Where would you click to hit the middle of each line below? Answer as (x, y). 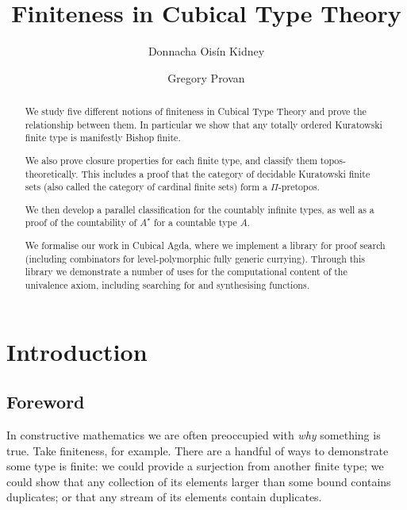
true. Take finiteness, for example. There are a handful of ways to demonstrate (198, 450)
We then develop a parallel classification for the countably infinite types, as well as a (200, 209)
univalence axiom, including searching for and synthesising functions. (167, 285)
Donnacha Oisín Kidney (206, 51)
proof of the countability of (81, 222)
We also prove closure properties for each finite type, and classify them (171, 160)
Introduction (77, 351)
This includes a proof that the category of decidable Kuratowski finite (226, 173)
